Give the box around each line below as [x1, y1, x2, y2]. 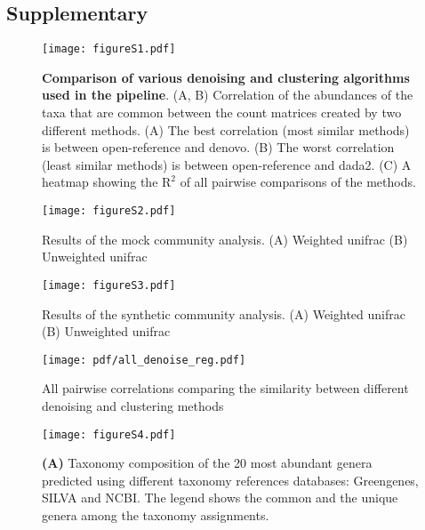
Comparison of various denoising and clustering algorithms [42, 68, 410, 86]
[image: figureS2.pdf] [42, 205, 176, 218]
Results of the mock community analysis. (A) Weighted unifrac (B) [42, 229, 408, 248]
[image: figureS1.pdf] [42, 43, 176, 56]
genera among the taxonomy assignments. [42, 505, 269, 524]
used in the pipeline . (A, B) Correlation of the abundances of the [42, 85, 413, 104]
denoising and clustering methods [42, 396, 224, 414]
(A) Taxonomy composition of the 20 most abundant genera [42, 454, 373, 472]
